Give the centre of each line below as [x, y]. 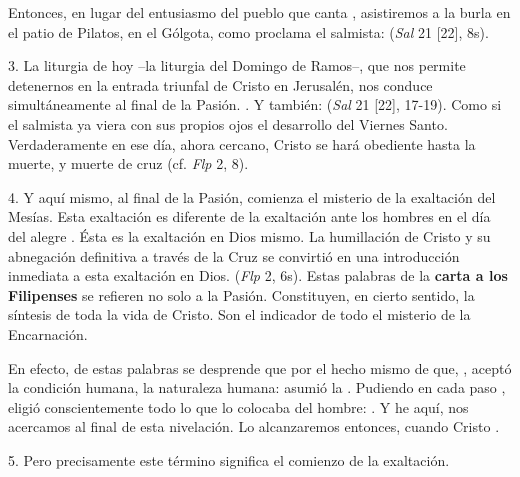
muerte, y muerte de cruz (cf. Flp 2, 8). [128, 163]
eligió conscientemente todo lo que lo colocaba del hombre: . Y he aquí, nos [238, 406]
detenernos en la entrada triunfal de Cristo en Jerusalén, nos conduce [220, 84]
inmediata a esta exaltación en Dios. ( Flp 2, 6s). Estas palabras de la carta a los [258, 275]
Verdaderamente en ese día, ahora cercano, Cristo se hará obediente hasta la [242, 143]
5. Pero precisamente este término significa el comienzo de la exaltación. [229, 459]
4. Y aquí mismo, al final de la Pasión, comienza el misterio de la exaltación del [252, 196]
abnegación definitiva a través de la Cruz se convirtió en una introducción [234, 255]
